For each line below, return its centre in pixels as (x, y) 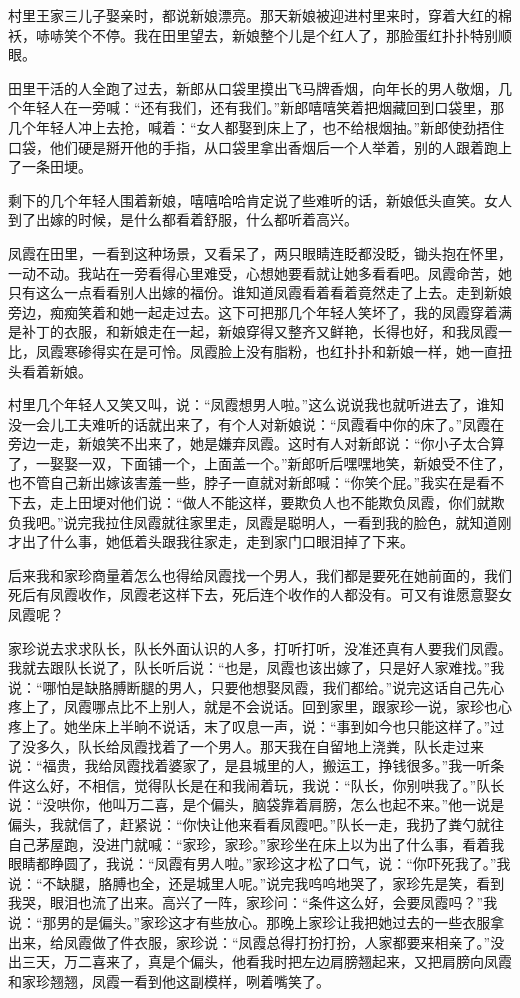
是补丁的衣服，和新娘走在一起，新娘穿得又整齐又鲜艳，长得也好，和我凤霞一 (260, 331)
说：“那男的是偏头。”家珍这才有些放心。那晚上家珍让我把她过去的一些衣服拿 (256, 921)
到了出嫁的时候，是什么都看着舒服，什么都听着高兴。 (183, 219)
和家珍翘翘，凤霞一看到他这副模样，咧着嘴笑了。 (169, 980)
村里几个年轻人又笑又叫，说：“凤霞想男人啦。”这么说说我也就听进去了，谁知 (256, 404)
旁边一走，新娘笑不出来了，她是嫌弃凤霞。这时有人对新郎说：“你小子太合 (249, 443)
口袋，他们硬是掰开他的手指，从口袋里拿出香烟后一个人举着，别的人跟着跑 (253, 146)
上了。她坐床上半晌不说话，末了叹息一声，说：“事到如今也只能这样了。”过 (263, 726)
